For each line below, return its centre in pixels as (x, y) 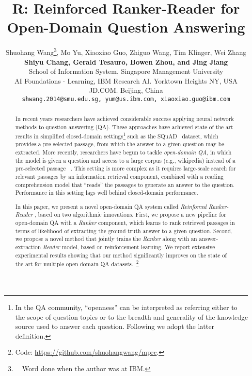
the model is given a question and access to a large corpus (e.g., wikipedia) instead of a (125, 160)
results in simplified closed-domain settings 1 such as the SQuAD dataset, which (117, 135)
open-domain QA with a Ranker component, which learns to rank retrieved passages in (125, 223)
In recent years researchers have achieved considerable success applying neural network (125, 119)
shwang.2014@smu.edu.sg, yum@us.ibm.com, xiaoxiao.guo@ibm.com (126, 99)
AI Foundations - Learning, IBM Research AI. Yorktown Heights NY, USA (126, 80)
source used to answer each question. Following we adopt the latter (115, 326)
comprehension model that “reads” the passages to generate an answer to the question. (125, 184)
